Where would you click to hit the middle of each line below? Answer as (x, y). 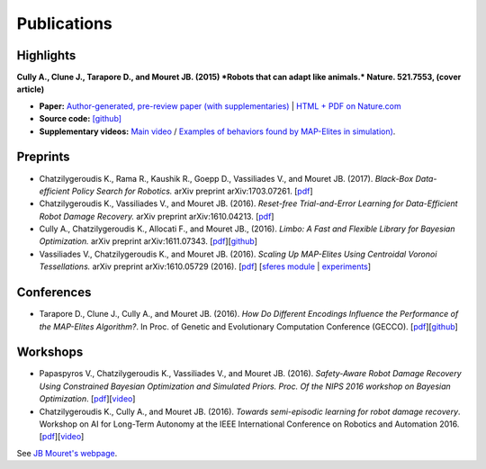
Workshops (50, 352)
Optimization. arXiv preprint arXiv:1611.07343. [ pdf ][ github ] (148, 241)
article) (31, 89)
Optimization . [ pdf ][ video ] (87, 399)
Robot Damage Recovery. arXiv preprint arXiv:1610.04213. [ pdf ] (157, 216)
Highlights (46, 55)
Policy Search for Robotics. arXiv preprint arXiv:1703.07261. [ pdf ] (193, 191)
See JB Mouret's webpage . (67, 453)
